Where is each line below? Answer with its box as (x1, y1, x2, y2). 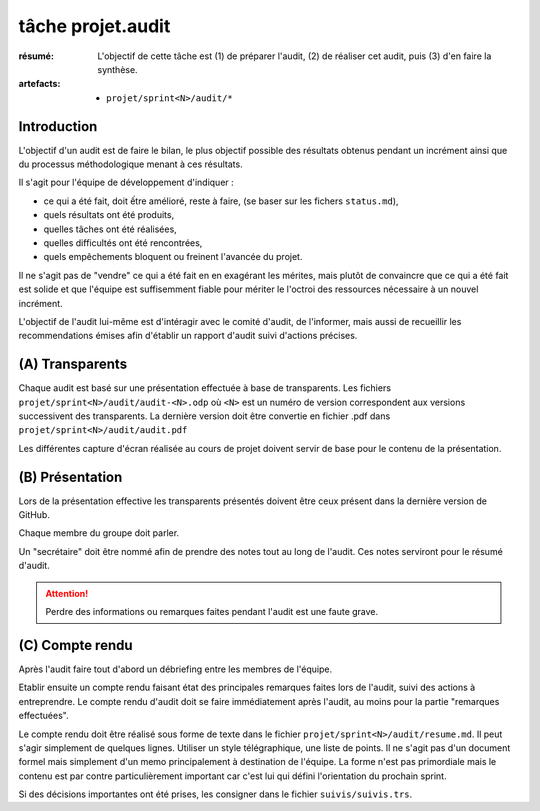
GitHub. (18, 509, 50, 521)
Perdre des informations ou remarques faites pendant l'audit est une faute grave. (45, 606, 379, 618)
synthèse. (97, 63, 139, 75)
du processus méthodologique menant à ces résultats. (18, 158, 244, 170)
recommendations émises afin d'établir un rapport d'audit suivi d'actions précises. (18, 330, 358, 342)
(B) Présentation (18, 468, 123, 485)
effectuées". (18, 710, 69, 722)
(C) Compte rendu (18, 636, 134, 654)
